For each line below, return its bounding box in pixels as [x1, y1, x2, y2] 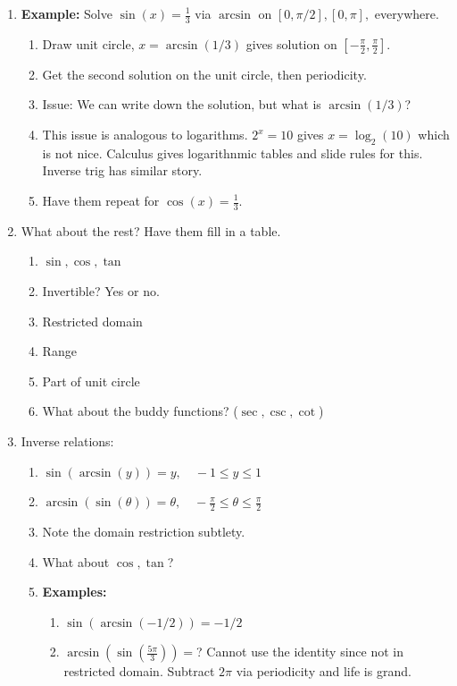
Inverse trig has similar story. [42, 161, 203, 180]
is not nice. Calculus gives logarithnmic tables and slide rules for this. [42, 143, 423, 162]
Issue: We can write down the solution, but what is [42, 95, 321, 114]
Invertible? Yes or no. [42, 282, 160, 301]
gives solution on [245, 34, 337, 53]
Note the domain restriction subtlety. [42, 522, 245, 540]
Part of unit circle [42, 371, 140, 390]
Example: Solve [21, 4, 112, 22]
